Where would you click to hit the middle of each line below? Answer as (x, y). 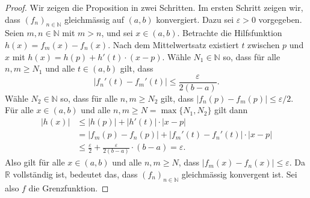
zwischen (264, 44)
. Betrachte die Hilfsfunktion (230, 33)
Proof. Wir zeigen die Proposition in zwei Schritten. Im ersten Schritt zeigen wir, (154, 7)
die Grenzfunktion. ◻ (69, 187)
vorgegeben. (280, 19)
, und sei (117, 33)
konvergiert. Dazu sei (195, 19)
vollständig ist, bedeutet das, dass (75, 174)
